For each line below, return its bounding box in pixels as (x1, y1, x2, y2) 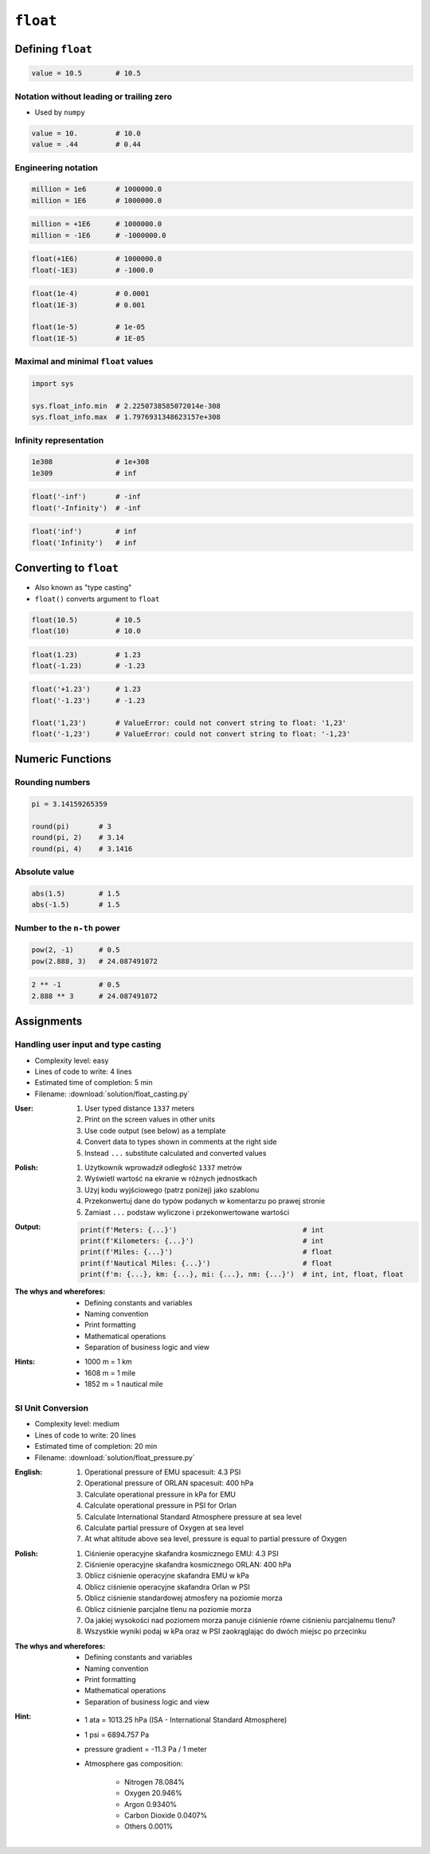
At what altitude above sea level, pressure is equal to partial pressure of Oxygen (84, 1534, 347, 1544)
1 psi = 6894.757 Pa (84, 1730, 150, 1739)
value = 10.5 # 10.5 (31, 68, 141, 78)
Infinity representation (14, 435, 104, 446)
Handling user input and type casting (14, 1039, 162, 1050)
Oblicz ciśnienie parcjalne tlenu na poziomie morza (84, 1604, 252, 1614)
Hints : (14, 1357, 36, 1367)
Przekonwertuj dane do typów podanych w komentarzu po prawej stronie (84, 1196, 326, 1206)
